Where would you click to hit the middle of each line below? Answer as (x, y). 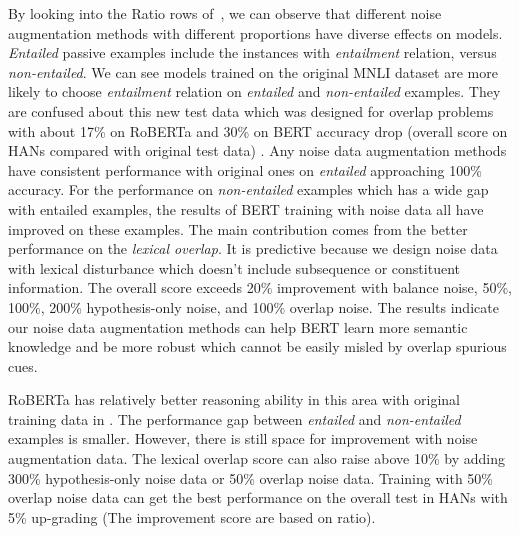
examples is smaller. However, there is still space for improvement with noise (243, 438)
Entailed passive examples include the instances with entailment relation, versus (252, 52)
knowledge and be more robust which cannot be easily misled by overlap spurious (257, 346)
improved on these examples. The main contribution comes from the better (238, 228)
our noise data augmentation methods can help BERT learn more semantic (238, 326)
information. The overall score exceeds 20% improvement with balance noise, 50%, (260, 287)
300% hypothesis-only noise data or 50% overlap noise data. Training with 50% (250, 477)
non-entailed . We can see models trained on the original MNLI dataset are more (253, 71)
